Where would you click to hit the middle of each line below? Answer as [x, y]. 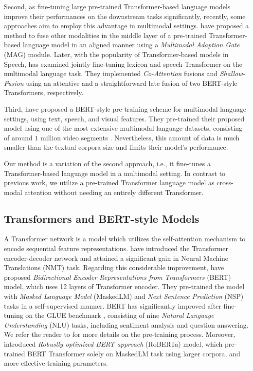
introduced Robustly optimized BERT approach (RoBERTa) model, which [113, 344]
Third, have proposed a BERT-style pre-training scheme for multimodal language [125, 108]
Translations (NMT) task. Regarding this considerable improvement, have [114, 267]
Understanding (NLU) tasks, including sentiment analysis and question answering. [126, 324]
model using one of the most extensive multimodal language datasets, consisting [123, 128]
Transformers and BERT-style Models [102, 218]
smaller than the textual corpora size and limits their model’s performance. [116, 147]
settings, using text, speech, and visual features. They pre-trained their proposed [124, 118]
